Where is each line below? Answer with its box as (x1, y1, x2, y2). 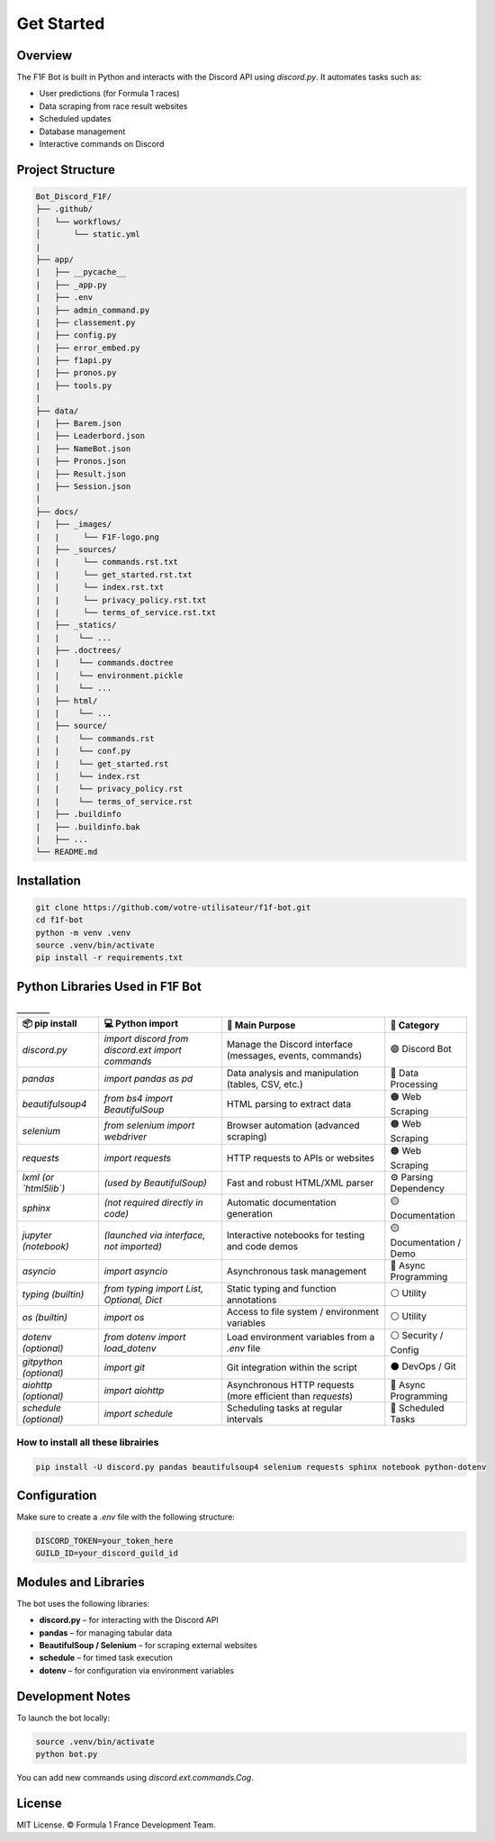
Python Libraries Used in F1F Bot (16, 978, 202, 994)
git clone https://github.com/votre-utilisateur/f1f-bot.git (35, 902, 311, 912)
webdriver (103, 1130, 148, 1143)
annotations (226, 1293, 277, 1306)
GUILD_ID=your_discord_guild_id (35, 1548, 179, 1558)
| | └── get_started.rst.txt (35, 569, 193, 580)
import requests (103, 1151, 171, 1164)
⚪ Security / (390, 1329, 444, 1342)
